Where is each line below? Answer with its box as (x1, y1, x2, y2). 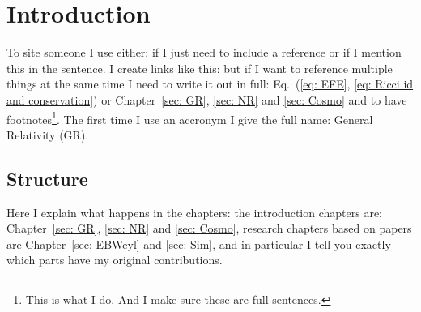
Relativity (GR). (6, 126, 89, 143)
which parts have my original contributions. (6, 251, 223, 268)
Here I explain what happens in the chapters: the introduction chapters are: (6, 203, 383, 220)
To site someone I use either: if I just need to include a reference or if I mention (6, 44, 402, 61)
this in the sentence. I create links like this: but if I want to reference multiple (6, 59, 393, 76)
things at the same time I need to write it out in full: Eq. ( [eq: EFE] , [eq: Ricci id (6, 75, 414, 92)
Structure (6, 165, 88, 190)
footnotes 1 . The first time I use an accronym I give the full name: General (6, 108, 373, 127)
